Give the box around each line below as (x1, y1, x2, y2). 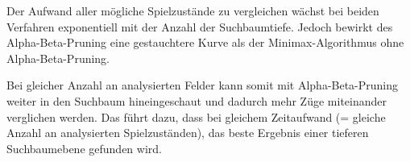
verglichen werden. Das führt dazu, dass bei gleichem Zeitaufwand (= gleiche (6, 108, 386, 125)
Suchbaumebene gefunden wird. (6, 139, 162, 156)
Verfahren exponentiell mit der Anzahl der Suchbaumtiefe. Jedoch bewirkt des (6, 18, 393, 35)
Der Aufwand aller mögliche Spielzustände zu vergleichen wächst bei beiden (6, 2, 379, 19)
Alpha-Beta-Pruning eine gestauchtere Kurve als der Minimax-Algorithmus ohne (6, 34, 404, 51)
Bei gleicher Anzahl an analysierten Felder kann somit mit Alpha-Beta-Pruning (6, 77, 399, 93)
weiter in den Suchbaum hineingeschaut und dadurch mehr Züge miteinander (6, 92, 387, 109)
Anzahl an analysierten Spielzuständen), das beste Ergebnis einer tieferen (6, 124, 369, 141)
